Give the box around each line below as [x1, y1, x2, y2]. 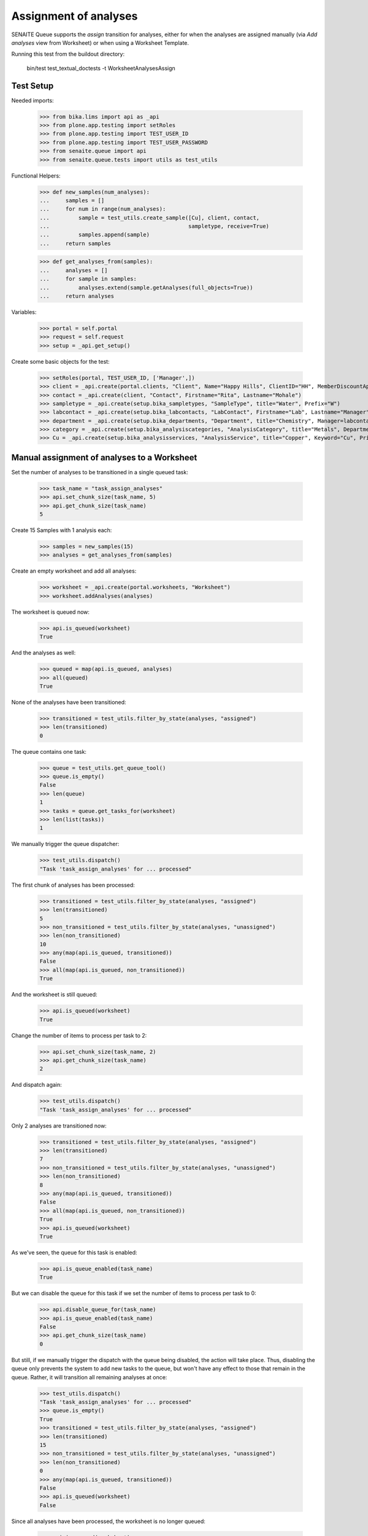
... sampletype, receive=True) [39, 223, 270, 230]
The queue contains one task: [11, 748, 87, 755]
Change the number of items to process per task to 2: [11, 1032, 147, 1039]
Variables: [11, 308, 37, 316]
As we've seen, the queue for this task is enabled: [11, 1248, 137, 1256]
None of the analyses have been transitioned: [11, 698, 126, 706]
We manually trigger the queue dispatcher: [11, 840, 120, 848]
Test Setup [11, 80, 54, 91]
